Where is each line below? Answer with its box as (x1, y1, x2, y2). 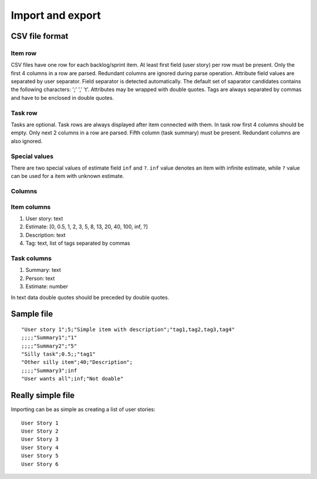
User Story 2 (21, 427, 59, 434)
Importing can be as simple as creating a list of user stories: (11, 406, 156, 413)
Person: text (25, 275, 55, 282)
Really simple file (11, 390, 75, 400)
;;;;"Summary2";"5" (21, 342, 77, 349)
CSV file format (11, 31, 69, 41)
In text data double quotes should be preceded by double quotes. (11, 294, 170, 301)
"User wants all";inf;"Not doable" (21, 376, 124, 382)
